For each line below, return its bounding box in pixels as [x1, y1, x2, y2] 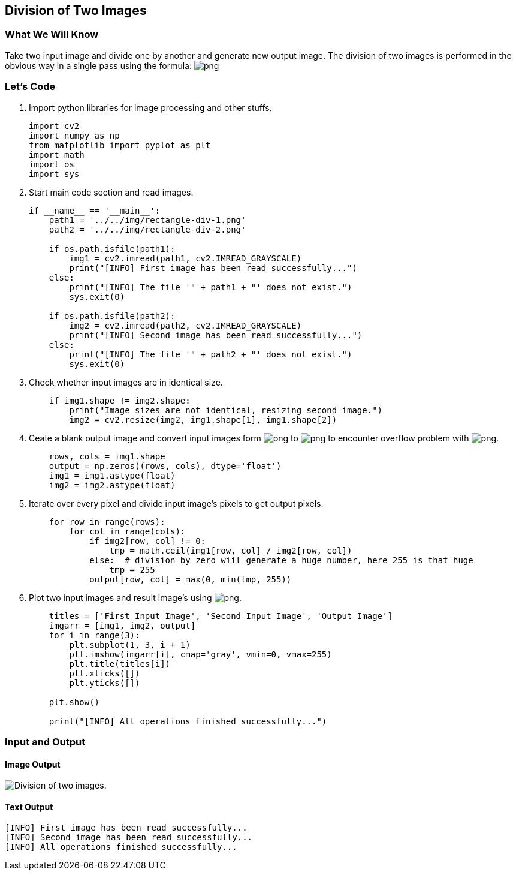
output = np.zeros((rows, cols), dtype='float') [49, 461, 282, 471]
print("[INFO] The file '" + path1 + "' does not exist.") [69, 282, 352, 292]
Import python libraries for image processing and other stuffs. [29, 102, 272, 113]
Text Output [5, 801, 53, 812]
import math [29, 149, 85, 160]
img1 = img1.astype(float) [49, 470, 176, 480]
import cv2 [29, 121, 80, 131]
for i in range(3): [49, 630, 140, 640]
